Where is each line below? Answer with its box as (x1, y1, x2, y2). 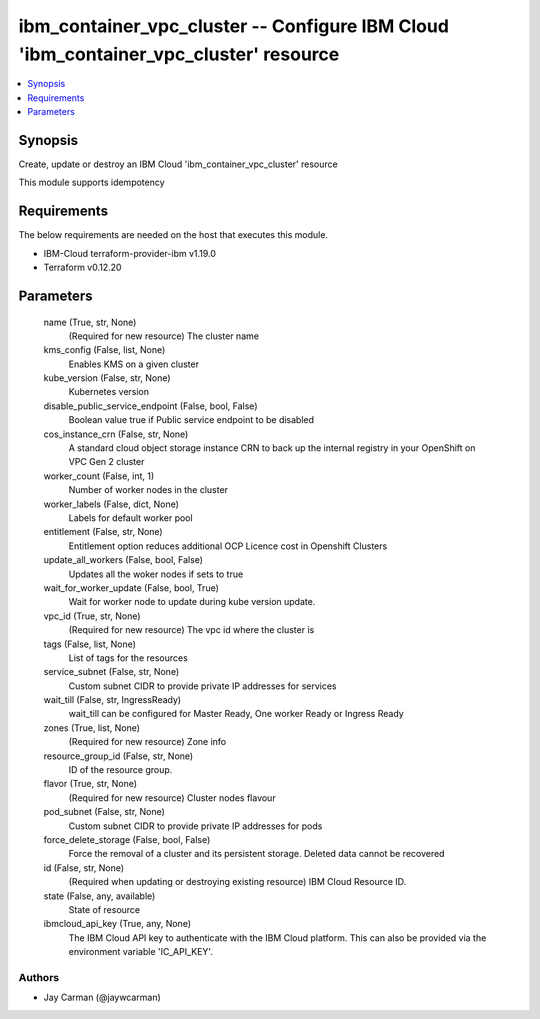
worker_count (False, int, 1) (43, 470, 155, 482)
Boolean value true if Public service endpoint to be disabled (68, 414, 315, 426)
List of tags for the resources (68, 651, 189, 664)
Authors (18, 970, 60, 984)
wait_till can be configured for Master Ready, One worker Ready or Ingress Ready (68, 708, 404, 720)
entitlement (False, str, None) (43, 526, 164, 538)
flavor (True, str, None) (43, 778, 138, 790)
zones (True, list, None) (43, 721, 140, 734)
